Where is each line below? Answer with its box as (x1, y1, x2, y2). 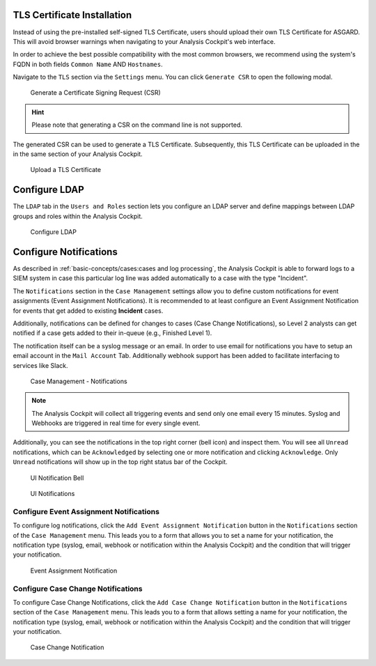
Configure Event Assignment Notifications (13, 506, 160, 516)
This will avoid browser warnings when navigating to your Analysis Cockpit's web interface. (13, 37, 276, 45)
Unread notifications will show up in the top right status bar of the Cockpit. (13, 458, 228, 466)
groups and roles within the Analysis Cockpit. (13, 212, 143, 220)
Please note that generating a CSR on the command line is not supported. (31, 121, 243, 129)
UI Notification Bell (30, 474, 84, 482)
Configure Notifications (13, 246, 118, 258)
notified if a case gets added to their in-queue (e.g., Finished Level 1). (13, 329, 212, 337)
